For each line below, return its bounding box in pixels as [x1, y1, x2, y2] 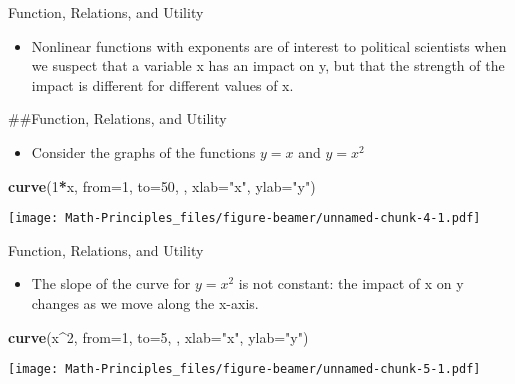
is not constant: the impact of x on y [238, 273, 464, 294]
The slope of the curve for [31, 273, 191, 294]
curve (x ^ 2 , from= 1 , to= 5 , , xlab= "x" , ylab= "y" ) [8, 326, 309, 347]
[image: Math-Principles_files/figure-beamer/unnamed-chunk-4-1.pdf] [8, 211, 481, 226]
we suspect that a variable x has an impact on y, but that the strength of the [31, 55, 505, 76]
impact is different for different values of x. [31, 74, 294, 95]
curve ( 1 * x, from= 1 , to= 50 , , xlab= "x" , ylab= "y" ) [8, 175, 316, 196]
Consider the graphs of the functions [31, 141, 256, 162]
